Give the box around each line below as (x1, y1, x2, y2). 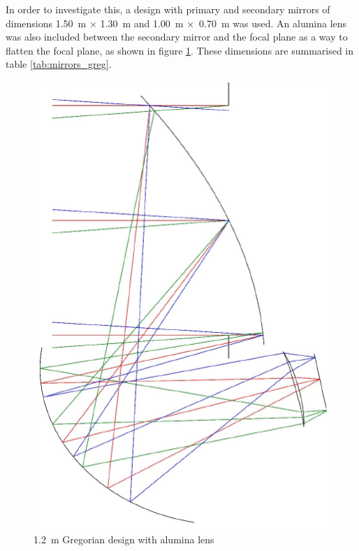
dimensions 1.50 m (6, 15, 87, 30)
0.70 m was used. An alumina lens (199, 15, 347, 30)
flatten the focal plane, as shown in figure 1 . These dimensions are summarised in (6, 43, 354, 57)
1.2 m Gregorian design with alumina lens (34, 532, 214, 547)
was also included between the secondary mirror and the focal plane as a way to (6, 29, 348, 44)
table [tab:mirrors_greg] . (6, 57, 112, 71)
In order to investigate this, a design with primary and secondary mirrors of (6, 2, 330, 16)
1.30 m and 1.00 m (100, 15, 184, 30)
